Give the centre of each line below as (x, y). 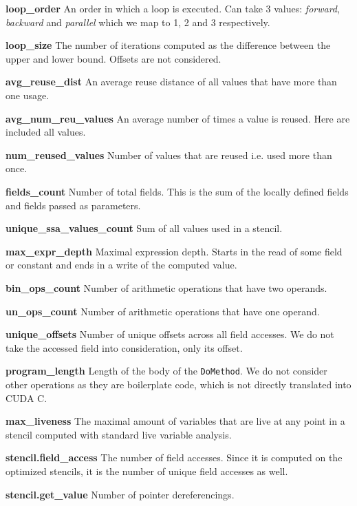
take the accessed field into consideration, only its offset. (124, 347)
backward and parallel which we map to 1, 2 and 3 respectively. (138, 22)
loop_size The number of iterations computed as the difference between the (168, 45)
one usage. (28, 95)
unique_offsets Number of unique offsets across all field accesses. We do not (170, 334)
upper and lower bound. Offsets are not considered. (113, 58)
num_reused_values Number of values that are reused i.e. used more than (169, 155)
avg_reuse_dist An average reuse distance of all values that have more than (171, 82)
